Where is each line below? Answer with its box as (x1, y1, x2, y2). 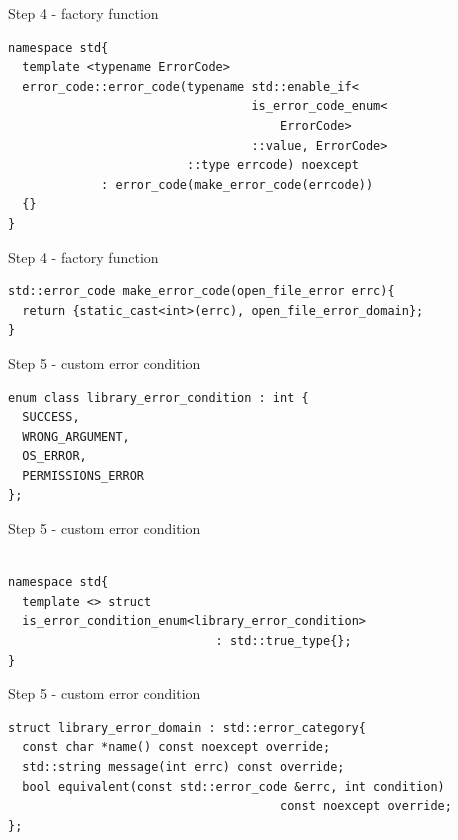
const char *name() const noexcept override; (22, 740, 331, 755)
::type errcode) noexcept (186, 158, 359, 173)
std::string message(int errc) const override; (22, 760, 345, 774)
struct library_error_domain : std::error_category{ (8, 720, 366, 735)
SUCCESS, (22, 410, 80, 425)
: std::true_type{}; (215, 634, 352, 649)
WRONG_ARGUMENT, (22, 429, 130, 444)
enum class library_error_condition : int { (8, 390, 309, 405)
